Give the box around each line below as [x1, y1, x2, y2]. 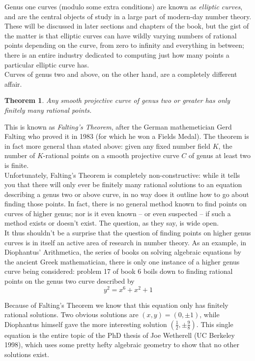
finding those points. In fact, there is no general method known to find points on [4, 198, 247, 209]
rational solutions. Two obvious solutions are [4, 309, 139, 320]
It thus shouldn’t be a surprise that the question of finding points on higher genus [4, 228, 251, 238]
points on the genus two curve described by [4, 276, 135, 286]
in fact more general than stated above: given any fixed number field [4, 140, 211, 151]
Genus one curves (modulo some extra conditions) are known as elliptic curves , [4, 1, 243, 11]
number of [4, 150, 35, 161]
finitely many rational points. [4, 104, 92, 115]
